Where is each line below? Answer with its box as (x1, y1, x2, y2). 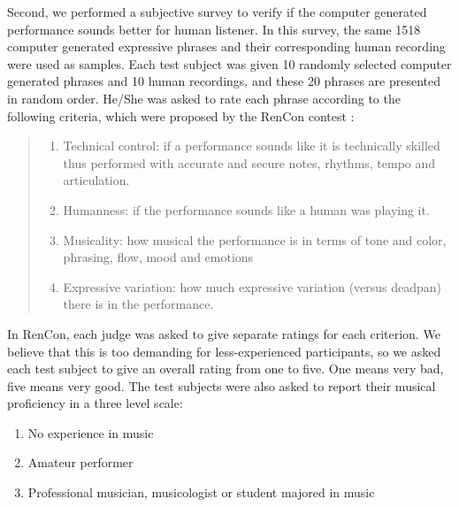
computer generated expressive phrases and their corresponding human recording (7, 37, 446, 56)
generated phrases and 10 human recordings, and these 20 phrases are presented (7, 72, 441, 90)
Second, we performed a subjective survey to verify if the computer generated (7, 3, 427, 20)
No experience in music (27, 423, 154, 442)
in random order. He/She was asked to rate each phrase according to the (7, 88, 401, 107)
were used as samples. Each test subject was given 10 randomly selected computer (7, 54, 452, 73)
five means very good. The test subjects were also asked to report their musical (7, 376, 436, 395)
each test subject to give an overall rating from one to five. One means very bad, (7, 359, 444, 378)
